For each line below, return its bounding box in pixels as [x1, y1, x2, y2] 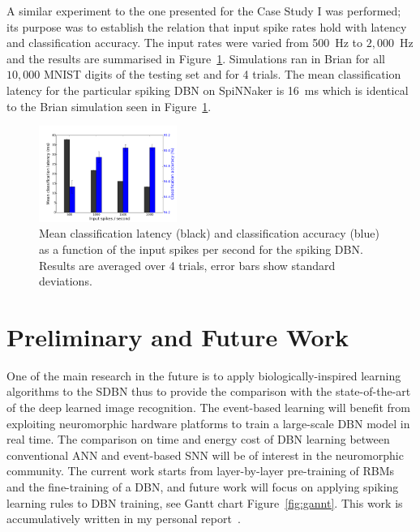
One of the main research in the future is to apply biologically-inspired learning [6, 367, 401, 384]
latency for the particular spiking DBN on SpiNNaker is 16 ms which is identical [6, 81, 409, 98]
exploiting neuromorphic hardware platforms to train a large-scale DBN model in [6, 414, 410, 431]
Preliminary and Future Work [6, 320, 349, 353]
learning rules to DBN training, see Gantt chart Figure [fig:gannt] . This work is [6, 494, 403, 511]
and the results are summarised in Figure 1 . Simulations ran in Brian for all [6, 49, 385, 66]
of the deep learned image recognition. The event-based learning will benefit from [6, 399, 411, 416]
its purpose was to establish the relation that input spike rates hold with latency [6, 18, 407, 35]
